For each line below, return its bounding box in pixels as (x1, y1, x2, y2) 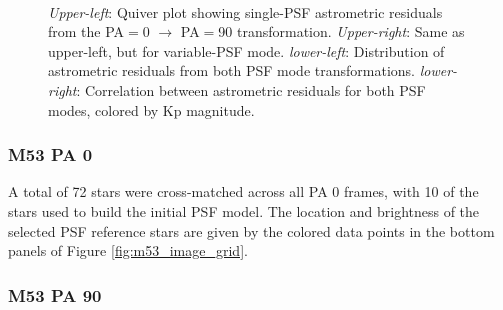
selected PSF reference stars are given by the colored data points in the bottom (8, 220, 495, 241)
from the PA (48, 21, 125, 42)
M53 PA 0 (8, 142, 93, 167)
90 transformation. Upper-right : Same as (218, 21, 465, 42)
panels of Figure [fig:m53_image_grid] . (8, 240, 248, 261)
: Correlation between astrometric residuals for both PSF (76, 79, 426, 100)
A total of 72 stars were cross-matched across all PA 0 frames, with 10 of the (8, 181, 479, 202)
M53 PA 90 (8, 282, 102, 307)
